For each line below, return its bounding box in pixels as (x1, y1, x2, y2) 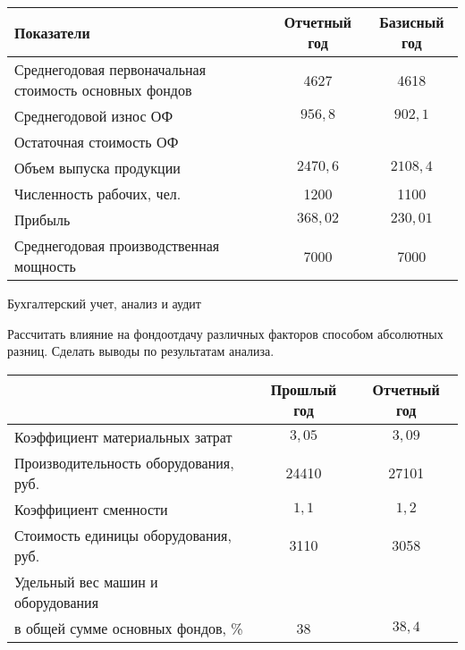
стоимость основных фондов (14, 80, 192, 100)
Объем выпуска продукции (14, 157, 181, 178)
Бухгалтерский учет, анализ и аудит (7, 294, 201, 312)
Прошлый (270, 378, 337, 400)
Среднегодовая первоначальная (14, 59, 207, 80)
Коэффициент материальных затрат (14, 426, 232, 447)
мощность (14, 256, 76, 276)
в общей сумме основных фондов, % (14, 617, 243, 638)
